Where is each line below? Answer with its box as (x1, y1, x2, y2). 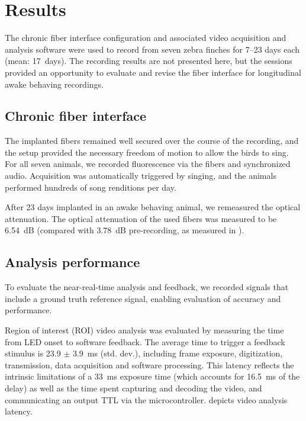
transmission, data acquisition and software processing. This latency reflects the (5, 358, 294, 371)
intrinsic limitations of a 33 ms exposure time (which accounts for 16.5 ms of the (5, 370, 300, 383)
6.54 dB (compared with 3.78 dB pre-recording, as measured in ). (5, 224, 244, 236)
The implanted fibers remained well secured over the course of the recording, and (5, 134, 299, 147)
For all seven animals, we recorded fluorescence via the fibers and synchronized (5, 158, 291, 170)
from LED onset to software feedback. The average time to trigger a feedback (5, 335, 285, 348)
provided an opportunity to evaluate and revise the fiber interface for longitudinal (5, 66, 301, 78)
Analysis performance (5, 253, 140, 271)
